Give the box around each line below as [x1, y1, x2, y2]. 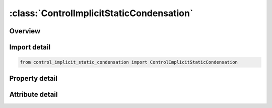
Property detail [9, 74, 58, 83]
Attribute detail [9, 90, 58, 98]
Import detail [9, 43, 50, 51]
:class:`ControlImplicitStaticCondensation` [9, 8, 193, 19]
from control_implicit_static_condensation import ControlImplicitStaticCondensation [20, 60, 238, 65]
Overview [9, 27, 41, 35]
